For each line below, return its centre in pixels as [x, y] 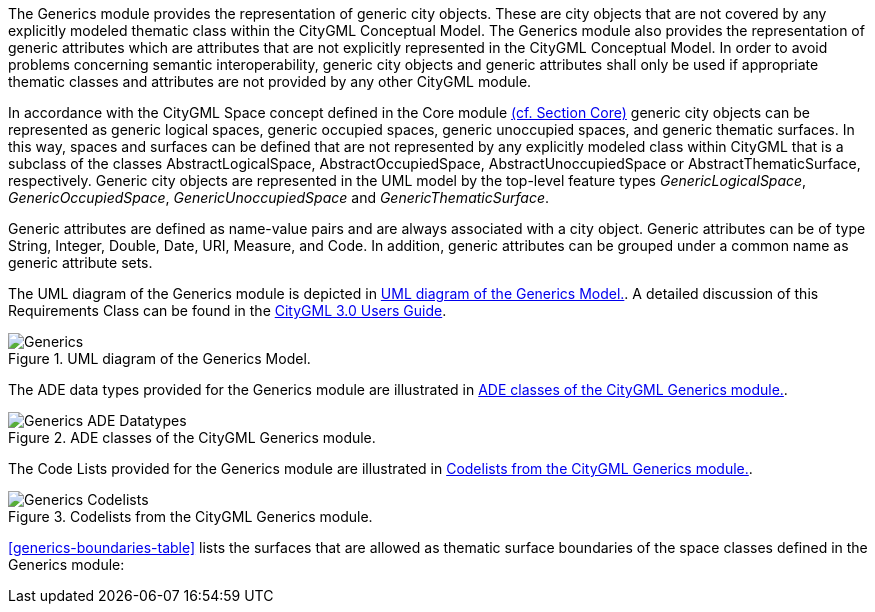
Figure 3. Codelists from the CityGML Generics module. [190, 516]
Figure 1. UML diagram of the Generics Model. [159, 358]
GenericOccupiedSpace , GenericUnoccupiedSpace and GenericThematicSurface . [278, 197]
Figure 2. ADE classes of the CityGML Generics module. [192, 437]
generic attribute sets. [80, 262]
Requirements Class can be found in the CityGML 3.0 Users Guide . [227, 310]
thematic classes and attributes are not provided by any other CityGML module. [270, 81]
